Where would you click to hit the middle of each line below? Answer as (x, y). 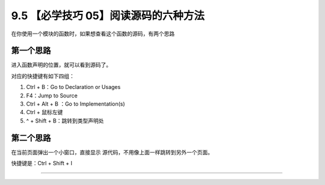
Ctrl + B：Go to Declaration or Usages (73, 87)
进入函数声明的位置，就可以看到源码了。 (61, 65)
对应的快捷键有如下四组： (43, 76)
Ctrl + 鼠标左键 (45, 112)
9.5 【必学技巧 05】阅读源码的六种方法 (108, 16)
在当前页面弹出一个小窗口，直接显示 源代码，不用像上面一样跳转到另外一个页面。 (112, 152)
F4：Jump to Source (52, 96)
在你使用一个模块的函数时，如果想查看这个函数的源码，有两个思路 (93, 34)
